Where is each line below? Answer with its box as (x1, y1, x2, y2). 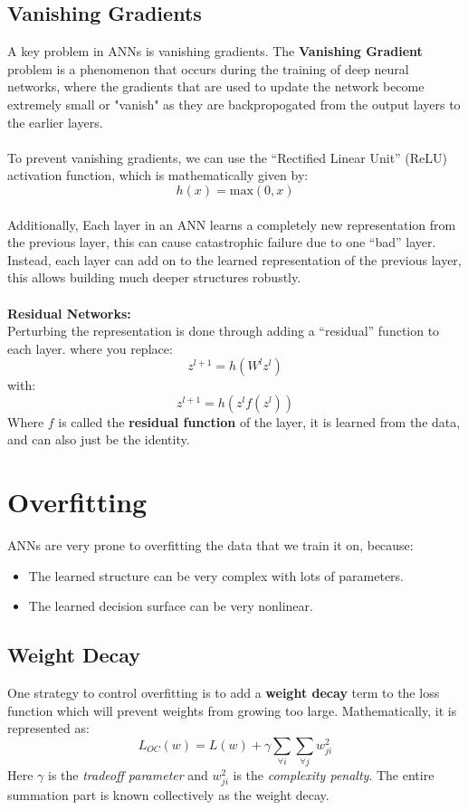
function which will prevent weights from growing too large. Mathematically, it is (7, 700, 457, 719)
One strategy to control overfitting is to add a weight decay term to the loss (7, 683, 440, 702)
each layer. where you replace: (7, 338, 173, 357)
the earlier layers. (7, 112, 103, 131)
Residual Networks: (7, 303, 131, 322)
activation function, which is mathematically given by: (7, 166, 309, 185)
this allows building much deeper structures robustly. (7, 268, 301, 287)
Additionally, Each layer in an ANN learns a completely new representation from (7, 214, 456, 233)
